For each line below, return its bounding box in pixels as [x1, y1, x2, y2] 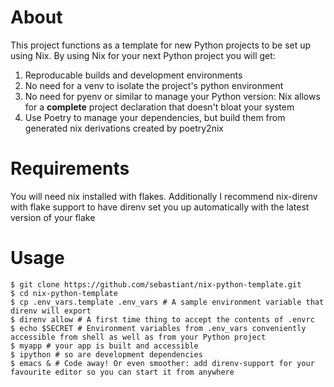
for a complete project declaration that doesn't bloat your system [24, 101, 295, 113]
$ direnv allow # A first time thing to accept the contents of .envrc [10, 314, 315, 325]
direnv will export [10, 306, 92, 316]
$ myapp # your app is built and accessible [10, 341, 199, 351]
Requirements [10, 157, 130, 180]
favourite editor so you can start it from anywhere [10, 367, 235, 377]
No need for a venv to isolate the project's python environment [24, 79, 284, 91]
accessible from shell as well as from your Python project [10, 332, 267, 342]
